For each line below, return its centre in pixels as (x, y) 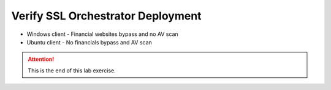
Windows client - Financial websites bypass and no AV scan (103, 34)
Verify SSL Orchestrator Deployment (106, 16)
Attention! (41, 59)
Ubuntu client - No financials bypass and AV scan (89, 42)
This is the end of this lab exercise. (72, 71)
